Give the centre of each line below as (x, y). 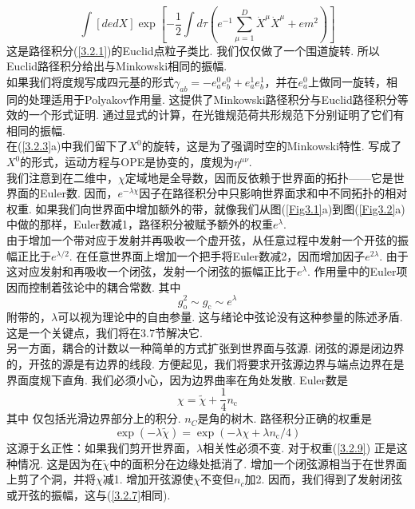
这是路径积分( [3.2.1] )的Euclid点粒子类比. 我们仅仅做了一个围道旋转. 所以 (193, 50)
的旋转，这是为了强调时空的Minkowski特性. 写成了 (272, 146)
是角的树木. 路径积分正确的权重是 (285, 418)
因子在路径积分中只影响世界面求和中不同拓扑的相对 (273, 193)
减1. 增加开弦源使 (148, 479)
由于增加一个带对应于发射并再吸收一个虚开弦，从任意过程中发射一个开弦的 (202, 240)
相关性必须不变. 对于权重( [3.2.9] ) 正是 (300, 447)
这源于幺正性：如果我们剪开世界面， (101, 447)
